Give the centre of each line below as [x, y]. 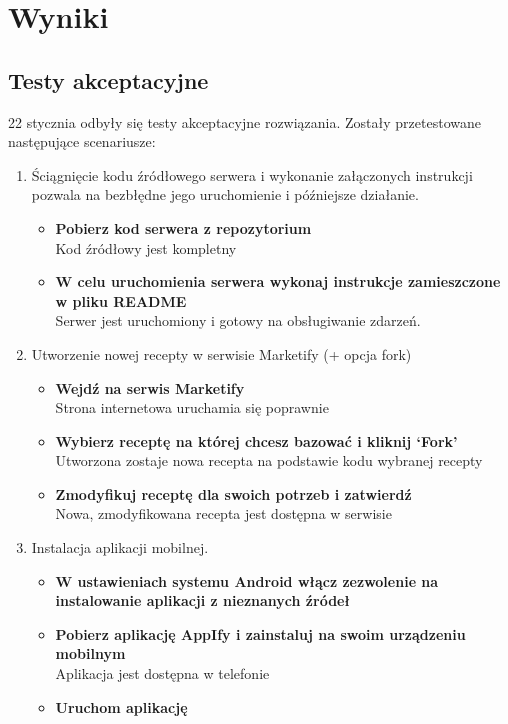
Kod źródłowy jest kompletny [146, 247]
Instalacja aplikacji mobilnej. [120, 547]
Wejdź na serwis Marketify [150, 387]
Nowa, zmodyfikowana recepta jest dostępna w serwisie [223, 513]
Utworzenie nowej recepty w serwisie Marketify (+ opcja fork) [221, 353]
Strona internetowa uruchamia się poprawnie [192, 407]
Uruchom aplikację [121, 706]
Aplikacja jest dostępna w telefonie [162, 673]
